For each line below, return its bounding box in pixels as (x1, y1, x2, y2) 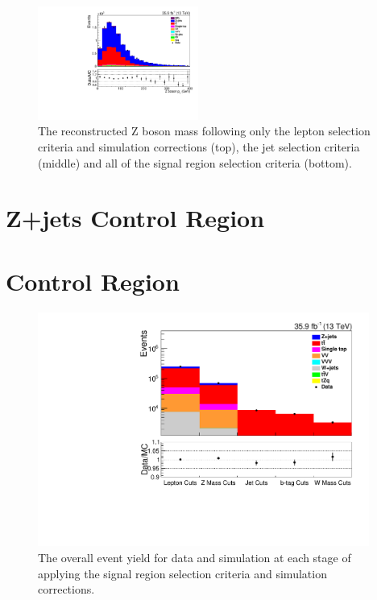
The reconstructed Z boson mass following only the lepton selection (38, 122, 371, 139)
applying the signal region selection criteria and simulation (38, 565, 327, 581)
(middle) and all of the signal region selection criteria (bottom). (38, 154, 352, 171)
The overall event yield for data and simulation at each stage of (38, 548, 351, 565)
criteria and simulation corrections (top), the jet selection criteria (38, 139, 360, 155)
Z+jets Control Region (6, 201, 265, 234)
